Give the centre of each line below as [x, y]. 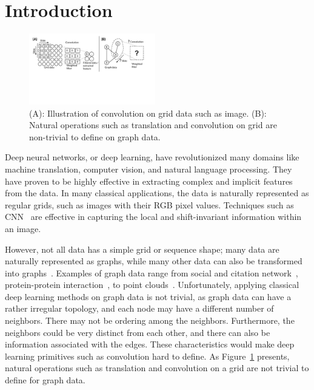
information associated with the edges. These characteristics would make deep [150, 344]
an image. [23, 228]
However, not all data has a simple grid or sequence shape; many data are [142, 249]
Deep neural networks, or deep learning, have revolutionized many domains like [152, 157]
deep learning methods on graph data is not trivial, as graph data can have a [148, 296]
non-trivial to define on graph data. [95, 136]
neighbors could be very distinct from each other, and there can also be [138, 332]
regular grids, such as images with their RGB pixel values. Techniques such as [149, 204]
